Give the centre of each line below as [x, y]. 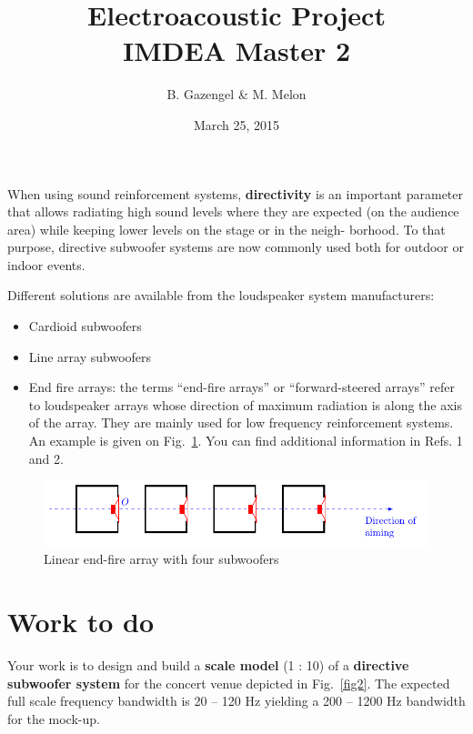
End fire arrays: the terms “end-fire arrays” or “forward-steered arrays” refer [242, 387]
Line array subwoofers [90, 356]
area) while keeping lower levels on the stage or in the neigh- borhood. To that [226, 229]
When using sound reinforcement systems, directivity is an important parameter [236, 193]
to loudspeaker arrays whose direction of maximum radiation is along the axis [245, 404]
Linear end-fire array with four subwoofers [161, 559]
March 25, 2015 [236, 124]
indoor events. [46, 264]
